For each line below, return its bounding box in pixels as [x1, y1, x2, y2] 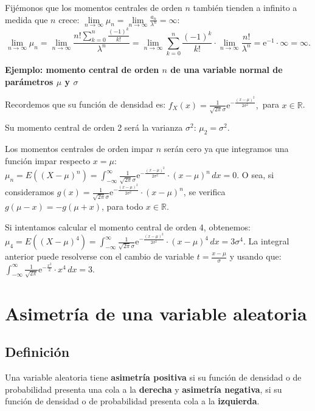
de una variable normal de [170, 63, 283, 76]
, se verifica [183, 185, 226, 198]
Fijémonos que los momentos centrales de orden [5, 1, 182, 13]
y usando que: [229, 250, 282, 263]
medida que [5, 13, 48, 26]
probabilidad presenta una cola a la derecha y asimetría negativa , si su [5, 382, 282, 395]
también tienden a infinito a [193, 1, 297, 13]
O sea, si [241, 168, 274, 181]
